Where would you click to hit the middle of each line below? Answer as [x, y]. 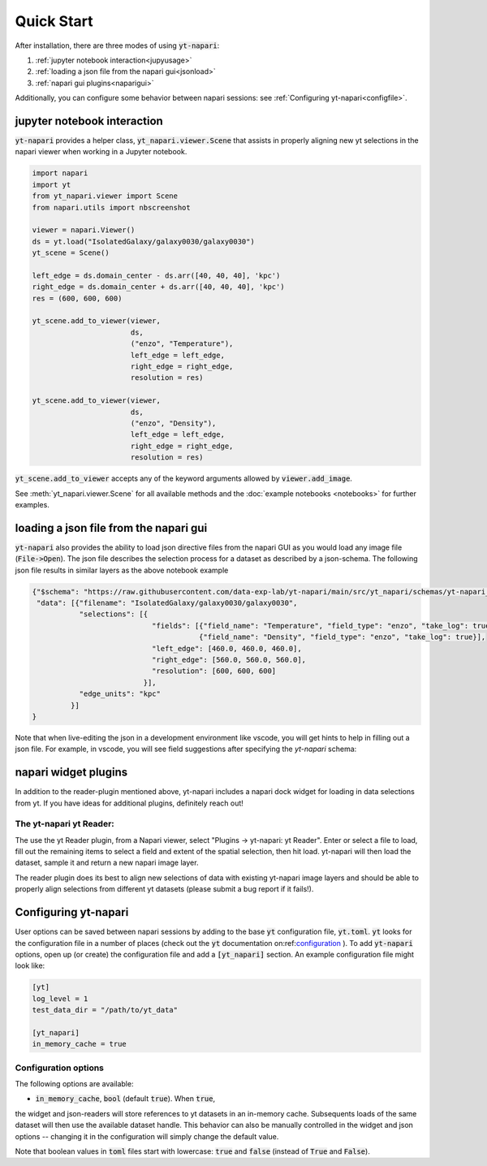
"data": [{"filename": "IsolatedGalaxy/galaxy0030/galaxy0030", [167, 602]
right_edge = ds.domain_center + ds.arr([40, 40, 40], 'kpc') [158, 287]
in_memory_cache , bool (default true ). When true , [125, 1099]
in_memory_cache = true [80, 1044]
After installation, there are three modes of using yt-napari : [117, 45]
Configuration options [60, 1068]
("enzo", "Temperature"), [182, 344]
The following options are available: [74, 1084]
